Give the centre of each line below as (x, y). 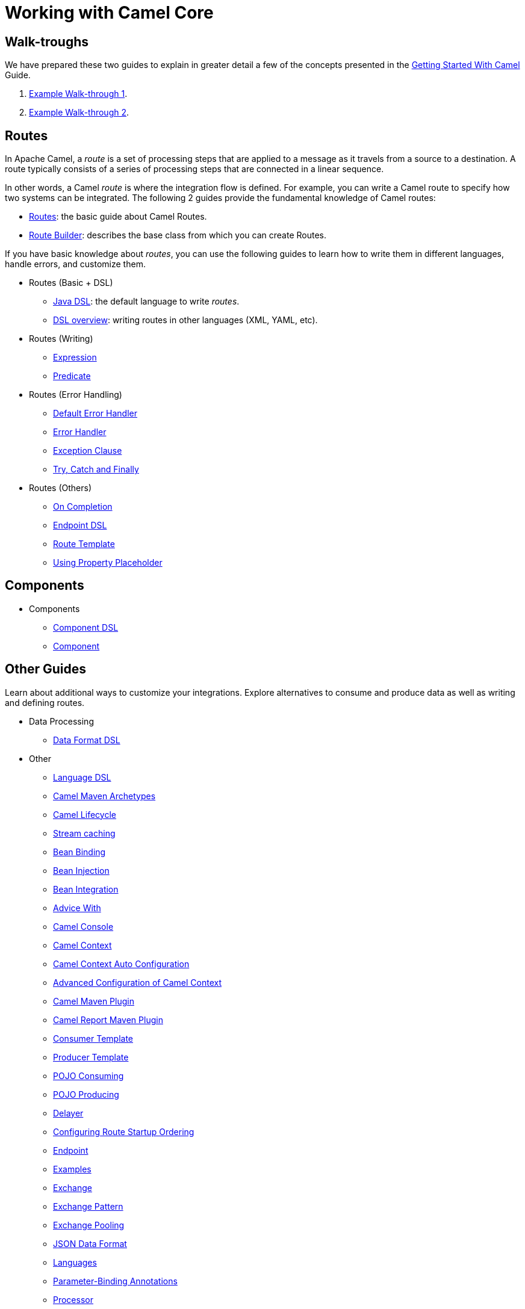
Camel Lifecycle (85, 814)
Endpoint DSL (80, 525)
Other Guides (46, 669)
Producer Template (91, 1057)
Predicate (72, 376)
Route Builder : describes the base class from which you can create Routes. (178, 235)
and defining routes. (45, 702)
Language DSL (82, 777)
